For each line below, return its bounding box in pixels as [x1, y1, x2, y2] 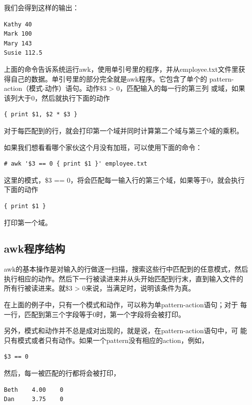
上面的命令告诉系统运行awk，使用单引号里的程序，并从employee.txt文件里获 [4, 64, 245, 74]
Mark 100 [4, 30, 32, 38]
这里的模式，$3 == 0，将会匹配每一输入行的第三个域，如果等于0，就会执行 [4, 174, 245, 185]
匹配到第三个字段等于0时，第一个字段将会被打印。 [24, 309, 185, 319]
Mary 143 [4, 40, 32, 47]
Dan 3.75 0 [4, 396, 63, 403]
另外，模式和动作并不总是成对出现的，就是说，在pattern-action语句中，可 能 [4, 325, 247, 336]
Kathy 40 [4, 21, 32, 28]
